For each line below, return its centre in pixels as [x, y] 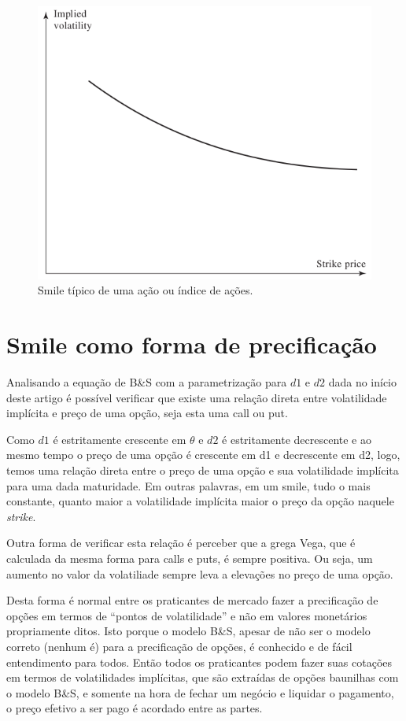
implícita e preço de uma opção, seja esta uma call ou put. [147, 413]
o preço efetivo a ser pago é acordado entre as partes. [135, 708]
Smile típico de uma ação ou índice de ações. [146, 290]
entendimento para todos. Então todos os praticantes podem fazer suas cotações [199, 662]
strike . [21, 516]
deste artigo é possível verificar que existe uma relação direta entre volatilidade [197, 397]
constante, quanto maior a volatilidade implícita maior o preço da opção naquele [200, 501]
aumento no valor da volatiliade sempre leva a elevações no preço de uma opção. [200, 573]
